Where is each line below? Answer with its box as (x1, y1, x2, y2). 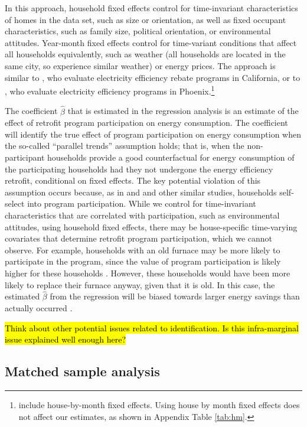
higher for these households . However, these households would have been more (5, 266, 290, 279)
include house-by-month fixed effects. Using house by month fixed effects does (18, 398, 300, 410)
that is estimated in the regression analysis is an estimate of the (67, 105, 299, 117)
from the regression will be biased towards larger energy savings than (50, 290, 300, 302)
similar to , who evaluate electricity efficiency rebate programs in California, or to (5, 71, 301, 83)
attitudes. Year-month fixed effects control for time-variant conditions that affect (5, 36, 297, 48)
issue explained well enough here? (5, 333, 126, 345)
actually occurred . (5, 301, 73, 314)
